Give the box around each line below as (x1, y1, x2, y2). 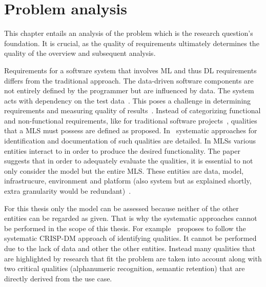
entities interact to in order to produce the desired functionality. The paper (4, 145, 240, 156)
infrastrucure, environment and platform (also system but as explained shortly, (4, 175, 252, 186)
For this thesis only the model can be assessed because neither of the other (4, 202, 239, 213)
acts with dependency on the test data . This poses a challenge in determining (4, 95, 251, 106)
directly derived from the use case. (4, 273, 112, 283)
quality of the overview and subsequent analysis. (4, 48, 156, 58)
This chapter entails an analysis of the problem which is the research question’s (4, 28, 253, 38)
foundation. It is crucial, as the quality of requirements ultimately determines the (4, 37, 259, 48)
